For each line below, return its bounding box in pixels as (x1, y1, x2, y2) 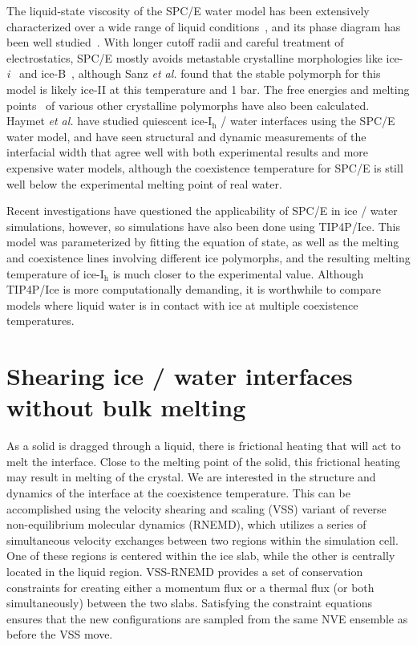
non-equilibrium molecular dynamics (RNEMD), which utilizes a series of (6, 516, 366, 533)
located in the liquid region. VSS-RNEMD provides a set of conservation (6, 562, 363, 579)
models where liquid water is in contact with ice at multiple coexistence (6, 296, 358, 313)
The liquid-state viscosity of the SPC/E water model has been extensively (6, 2, 370, 18)
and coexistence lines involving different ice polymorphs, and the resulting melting (6, 249, 411, 266)
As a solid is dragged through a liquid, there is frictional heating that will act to (6, 437, 401, 454)
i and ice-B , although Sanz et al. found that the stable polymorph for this (6, 65, 381, 82)
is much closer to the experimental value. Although (112, 265, 364, 282)
